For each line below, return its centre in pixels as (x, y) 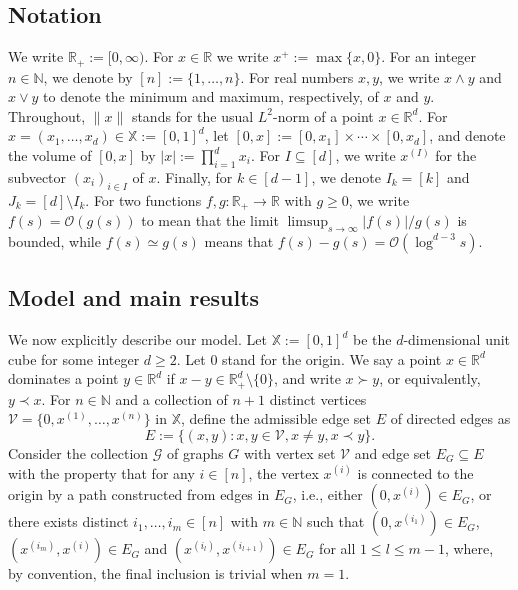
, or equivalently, (430, 378)
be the (372, 339)
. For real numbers (297, 76)
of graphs (195, 452)
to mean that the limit (210, 220)
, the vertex (283, 472)
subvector (37, 176)
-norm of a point (323, 115)
